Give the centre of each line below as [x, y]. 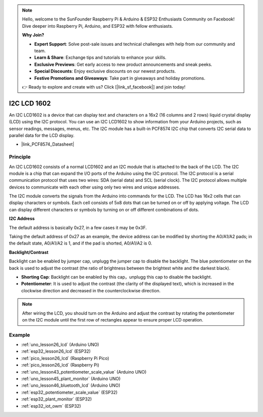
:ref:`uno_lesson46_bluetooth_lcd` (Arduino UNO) [71, 385]
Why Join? [33, 35]
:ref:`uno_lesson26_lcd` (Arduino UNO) [60, 345]
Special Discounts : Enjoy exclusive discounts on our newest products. [105, 71]
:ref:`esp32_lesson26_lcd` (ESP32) [56, 351]
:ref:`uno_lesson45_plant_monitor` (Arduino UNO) [71, 379]
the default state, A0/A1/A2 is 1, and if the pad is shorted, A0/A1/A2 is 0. [81, 243]
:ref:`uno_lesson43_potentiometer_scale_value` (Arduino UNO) [84, 372]
